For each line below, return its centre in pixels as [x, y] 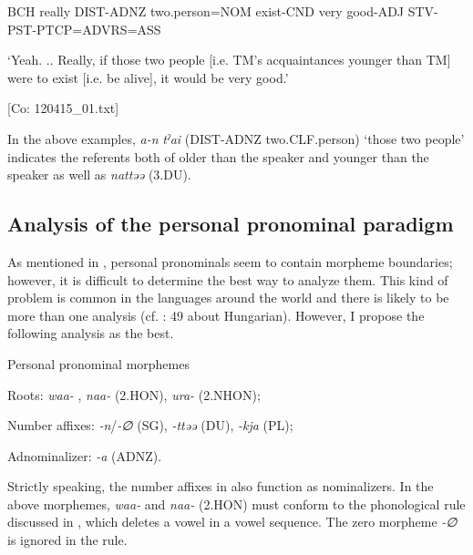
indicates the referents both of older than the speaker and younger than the [218, 156]
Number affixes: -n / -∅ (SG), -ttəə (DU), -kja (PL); [150, 425]
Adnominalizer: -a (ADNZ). [85, 455]
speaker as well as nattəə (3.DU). [99, 175]
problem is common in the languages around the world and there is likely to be [228, 298]
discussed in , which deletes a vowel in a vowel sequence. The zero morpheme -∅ [232, 522]
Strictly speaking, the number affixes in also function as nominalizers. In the [221, 486]
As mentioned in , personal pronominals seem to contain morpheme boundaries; [230, 261]
